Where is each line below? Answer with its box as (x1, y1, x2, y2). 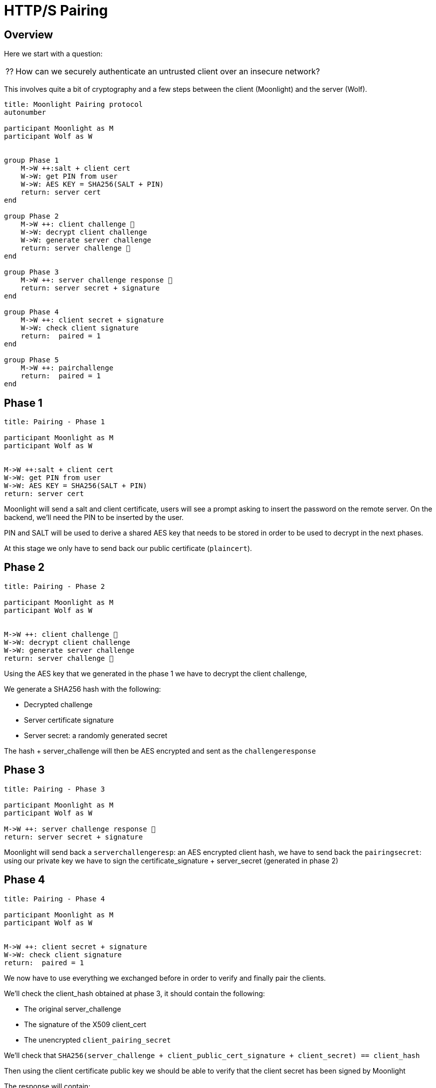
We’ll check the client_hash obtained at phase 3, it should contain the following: (4, 989, 265, 998)
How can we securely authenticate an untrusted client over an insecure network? (15, 66, 320, 77)
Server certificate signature (24, 715, 114, 724)
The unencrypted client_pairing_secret (24, 1035, 171, 1044)
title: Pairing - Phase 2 (4, 582, 105, 590)
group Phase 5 (4, 356, 59, 364)
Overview (4, 28, 53, 41)
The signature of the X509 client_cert (24, 1020, 147, 1029)
